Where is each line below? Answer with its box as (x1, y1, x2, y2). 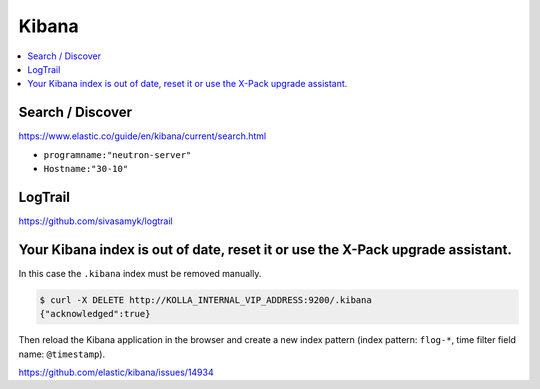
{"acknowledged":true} (39, 308, 151, 320)
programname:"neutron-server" (43, 149, 192, 160)
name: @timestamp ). (18, 348, 105, 360)
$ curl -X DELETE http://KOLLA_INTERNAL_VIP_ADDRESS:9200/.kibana (39, 294, 372, 305)
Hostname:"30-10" (43, 163, 129, 175)
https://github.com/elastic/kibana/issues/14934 (18, 366, 214, 378)
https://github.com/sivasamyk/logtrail (18, 215, 174, 227)
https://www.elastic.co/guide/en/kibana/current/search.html (18, 130, 267, 142)
